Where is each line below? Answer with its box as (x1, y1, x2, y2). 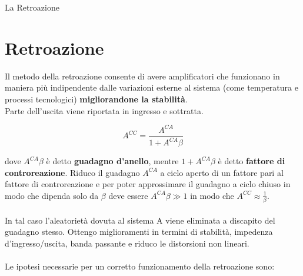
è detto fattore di (218, 155, 285, 167)
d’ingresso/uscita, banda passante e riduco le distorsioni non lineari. (5, 237, 249, 249)
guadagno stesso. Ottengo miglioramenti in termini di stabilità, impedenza (5, 225, 273, 238)
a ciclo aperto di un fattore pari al (160, 166, 284, 178)
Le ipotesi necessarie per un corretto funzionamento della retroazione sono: (5, 260, 275, 272)
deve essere (108, 189, 148, 201)
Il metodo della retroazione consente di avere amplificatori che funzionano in (5, 69, 280, 82)
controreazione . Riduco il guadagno (5, 166, 140, 178)
